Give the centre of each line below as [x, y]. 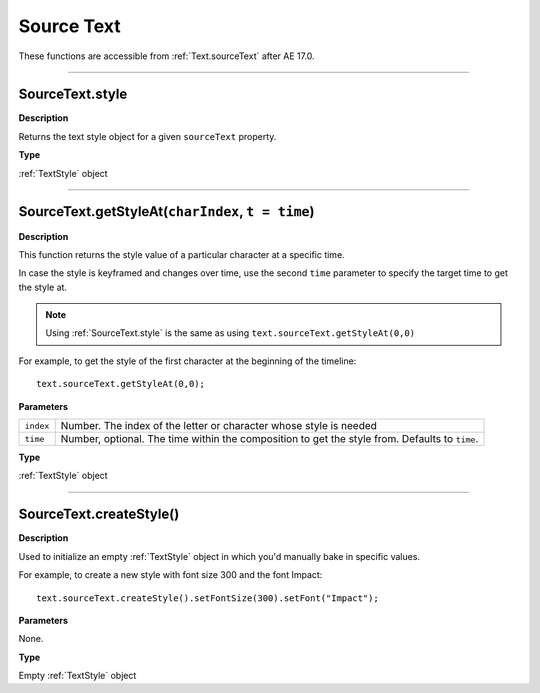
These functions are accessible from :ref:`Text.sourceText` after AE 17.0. [166, 56]
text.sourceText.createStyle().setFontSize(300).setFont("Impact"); [207, 598]
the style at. [43, 287]
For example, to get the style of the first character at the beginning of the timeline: [187, 361]
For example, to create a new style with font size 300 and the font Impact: [170, 575]
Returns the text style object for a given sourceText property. [147, 136]
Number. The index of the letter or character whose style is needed [218, 426]
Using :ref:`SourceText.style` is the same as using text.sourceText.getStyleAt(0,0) [230, 333]
